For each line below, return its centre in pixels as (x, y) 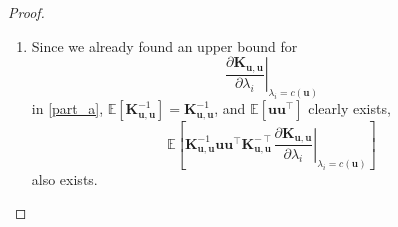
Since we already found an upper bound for (164, 45)
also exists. (64, 178)
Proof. (26, 12)
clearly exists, (349, 108)
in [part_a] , (67, 108)
